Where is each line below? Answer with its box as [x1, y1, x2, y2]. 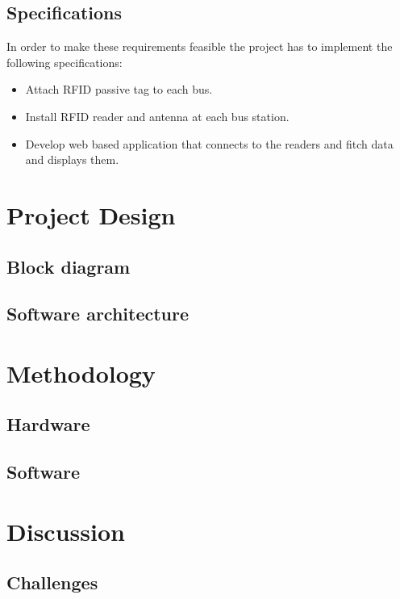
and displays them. [25, 151, 119, 168]
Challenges [6, 570, 98, 595]
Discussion [6, 514, 125, 547]
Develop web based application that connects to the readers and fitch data [25, 135, 394, 152]
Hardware [6, 412, 90, 437]
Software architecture [6, 301, 190, 326]
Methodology [6, 356, 156, 389]
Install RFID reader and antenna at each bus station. [25, 107, 290, 124]
